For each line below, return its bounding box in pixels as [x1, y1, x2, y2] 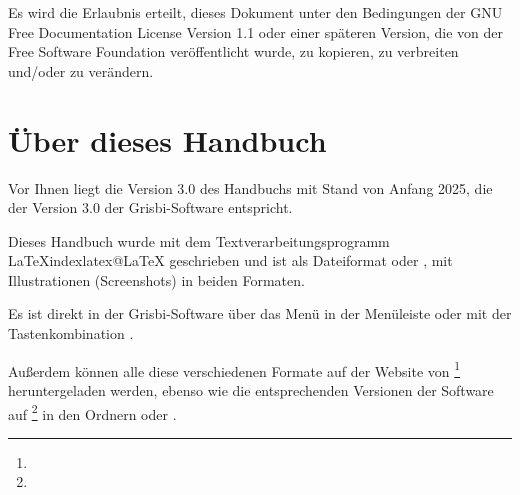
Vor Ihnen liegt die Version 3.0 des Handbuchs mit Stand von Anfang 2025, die [8, 177, 493, 198]
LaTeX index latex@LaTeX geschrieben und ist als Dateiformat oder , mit [8, 250, 453, 271]
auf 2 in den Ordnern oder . [8, 400, 177, 424]
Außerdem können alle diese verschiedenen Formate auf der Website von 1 [8, 357, 461, 381]
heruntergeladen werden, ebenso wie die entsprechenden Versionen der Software [8, 379, 494, 400]
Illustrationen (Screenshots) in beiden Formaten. [8, 269, 305, 290]
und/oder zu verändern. [8, 60, 154, 81]
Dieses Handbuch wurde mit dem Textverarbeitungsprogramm [8, 230, 390, 251]
